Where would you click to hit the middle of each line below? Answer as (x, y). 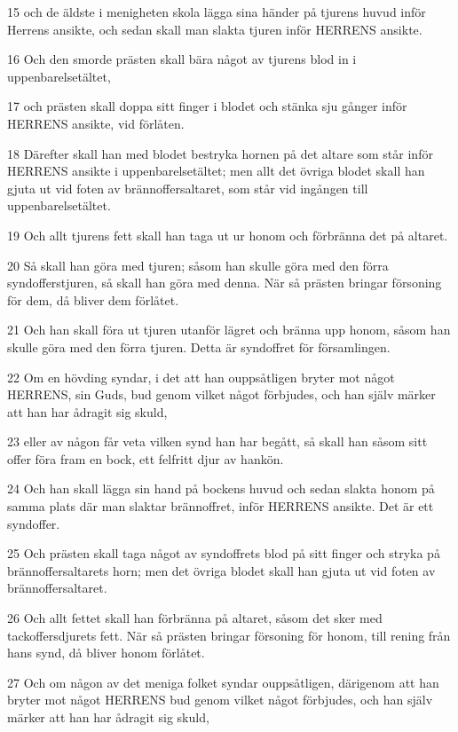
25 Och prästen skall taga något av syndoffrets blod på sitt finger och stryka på (224, 553)
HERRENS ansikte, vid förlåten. (96, 123)
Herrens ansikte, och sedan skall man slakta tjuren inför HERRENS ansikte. (215, 29)
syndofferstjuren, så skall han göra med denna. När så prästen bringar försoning (225, 283)
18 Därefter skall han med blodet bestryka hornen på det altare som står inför (220, 153)
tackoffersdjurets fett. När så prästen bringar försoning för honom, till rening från (229, 635)
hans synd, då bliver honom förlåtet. (106, 653)
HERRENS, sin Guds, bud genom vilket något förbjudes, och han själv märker (221, 394)
